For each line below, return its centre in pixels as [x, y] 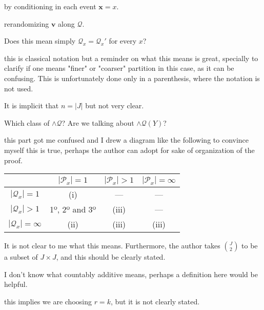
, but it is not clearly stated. [155, 301]
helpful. [16, 284]
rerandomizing [27, 23]
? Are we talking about [98, 122]
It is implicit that [32, 105]
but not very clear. [115, 105]
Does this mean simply [40, 41]
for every [123, 41]
